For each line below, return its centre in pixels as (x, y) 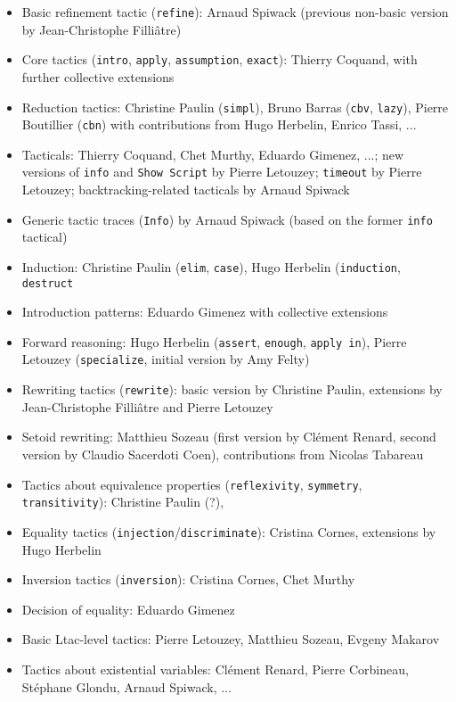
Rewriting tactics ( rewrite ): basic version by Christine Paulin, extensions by (232, 389)
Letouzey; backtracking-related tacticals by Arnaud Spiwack (186, 190)
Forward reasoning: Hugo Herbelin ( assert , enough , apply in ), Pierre (214, 341)
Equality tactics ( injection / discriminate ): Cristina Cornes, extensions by (229, 531)
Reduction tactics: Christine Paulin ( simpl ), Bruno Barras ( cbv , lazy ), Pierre (235, 107)
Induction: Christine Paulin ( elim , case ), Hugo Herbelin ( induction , (211, 266)
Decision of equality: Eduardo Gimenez (128, 609)
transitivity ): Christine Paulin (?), (123, 502)
